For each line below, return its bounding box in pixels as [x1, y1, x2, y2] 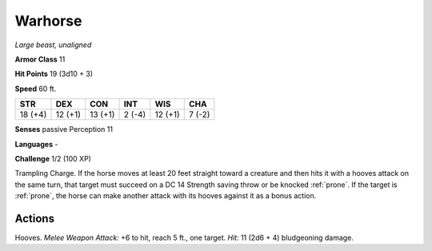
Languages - [14, 139, 58, 149]
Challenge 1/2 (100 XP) [14, 153, 92, 163]
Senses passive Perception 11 [14, 125, 114, 134]
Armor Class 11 [14, 54, 66, 64]
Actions [14, 212, 55, 225]
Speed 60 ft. [14, 84, 57, 94]
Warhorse [14, 12, 82, 30]
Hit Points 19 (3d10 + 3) [14, 69, 94, 79]
